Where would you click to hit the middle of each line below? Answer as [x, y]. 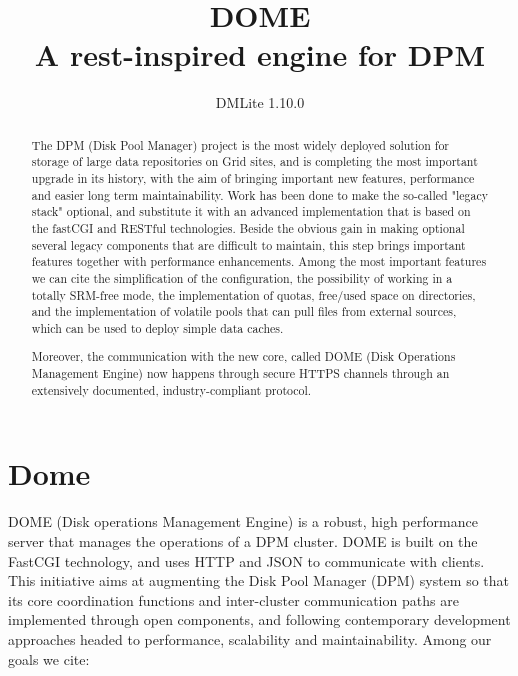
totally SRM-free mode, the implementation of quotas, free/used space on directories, [253, 294]
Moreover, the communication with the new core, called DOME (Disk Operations [243, 356]
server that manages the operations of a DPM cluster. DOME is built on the [243, 540]
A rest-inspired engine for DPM [260, 54]
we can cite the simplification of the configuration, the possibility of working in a [242, 277]
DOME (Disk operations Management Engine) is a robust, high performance [243, 521]
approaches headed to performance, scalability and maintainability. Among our [250, 638]
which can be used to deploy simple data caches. [157, 327]
